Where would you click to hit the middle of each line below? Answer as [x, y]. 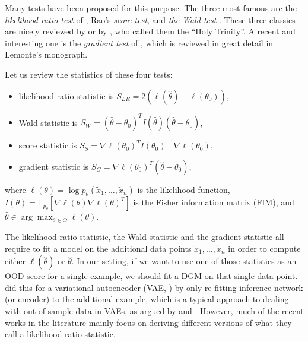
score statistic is [48, 145]
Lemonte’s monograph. [46, 54]
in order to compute [264, 248]
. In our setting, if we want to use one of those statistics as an [184, 261]
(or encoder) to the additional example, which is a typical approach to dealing [147, 299]
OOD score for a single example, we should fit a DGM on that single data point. [151, 276]
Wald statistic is [48, 122]
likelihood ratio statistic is [66, 95]
